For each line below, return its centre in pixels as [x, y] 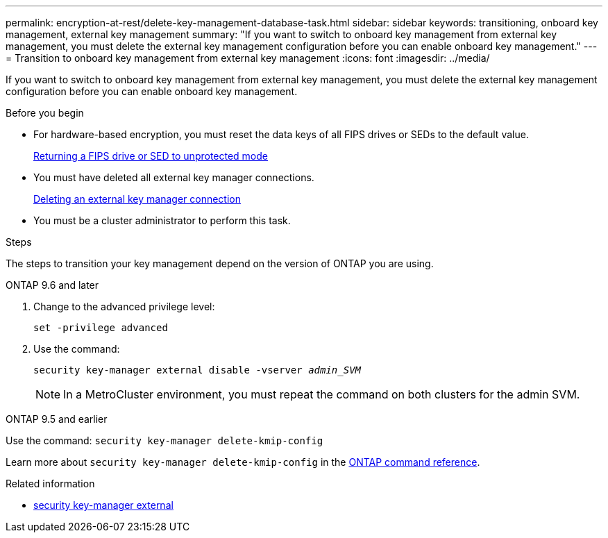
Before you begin [45, 113]
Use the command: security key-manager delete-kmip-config [164, 440]
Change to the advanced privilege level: [124, 306]
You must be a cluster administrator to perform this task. [162, 220]
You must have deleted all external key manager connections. [174, 177]
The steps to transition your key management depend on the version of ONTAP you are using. [220, 263]
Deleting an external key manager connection [137, 199]
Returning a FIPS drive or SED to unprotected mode [151, 156]
